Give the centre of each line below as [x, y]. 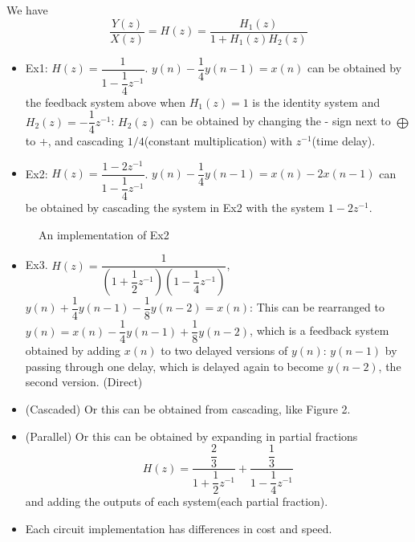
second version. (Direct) [84, 382]
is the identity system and [316, 102]
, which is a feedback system [319, 330]
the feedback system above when [106, 102]
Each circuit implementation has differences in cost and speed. [179, 528]
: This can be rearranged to [317, 307]
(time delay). [344, 141]
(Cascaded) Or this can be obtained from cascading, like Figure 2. [188, 408]
